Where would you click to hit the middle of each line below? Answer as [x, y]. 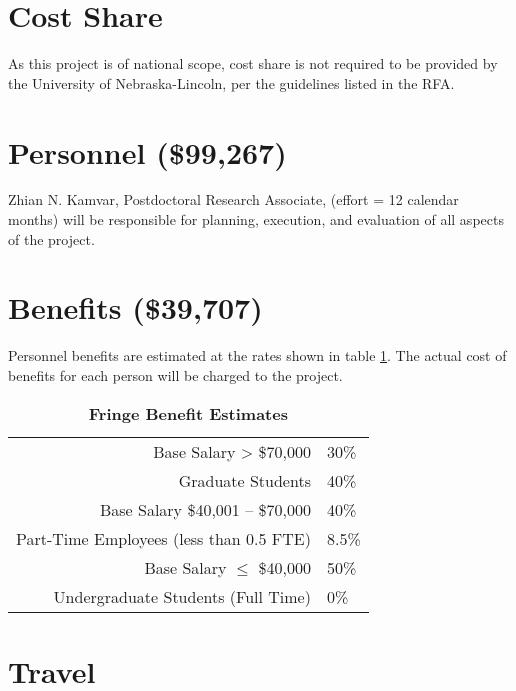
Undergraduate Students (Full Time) [182, 596]
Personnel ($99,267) [147, 151]
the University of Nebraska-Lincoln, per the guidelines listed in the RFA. [231, 82]
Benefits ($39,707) [135, 307]
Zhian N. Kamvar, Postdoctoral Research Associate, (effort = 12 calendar [233, 199]
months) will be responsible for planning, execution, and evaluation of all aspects [256, 219]
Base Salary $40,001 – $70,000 [205, 509]
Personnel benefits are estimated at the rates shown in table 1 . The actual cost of [257, 355]
